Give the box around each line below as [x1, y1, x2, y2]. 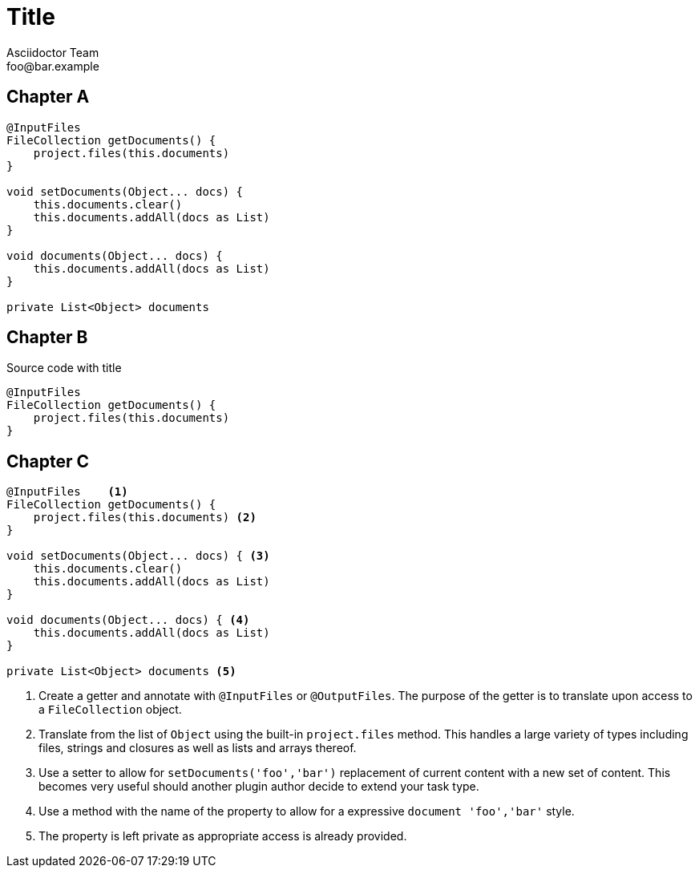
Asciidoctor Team [6, 45, 99, 59]
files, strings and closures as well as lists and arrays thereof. [38, 741, 357, 755]
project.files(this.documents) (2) [33, 511, 257, 524]
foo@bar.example [6, 59, 99, 73]
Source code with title [6, 361, 122, 375]
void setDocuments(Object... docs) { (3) [6, 549, 270, 563]
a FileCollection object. [38, 702, 182, 717]
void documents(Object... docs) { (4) [6, 613, 250, 627]
